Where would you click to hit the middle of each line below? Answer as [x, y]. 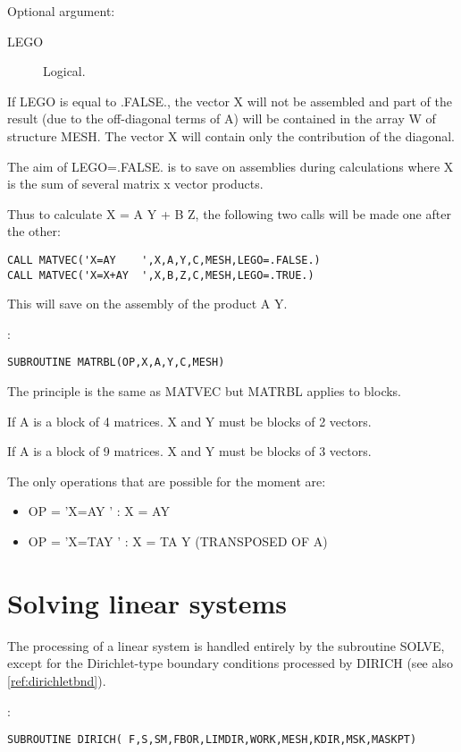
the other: [34, 231]
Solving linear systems [147, 602]
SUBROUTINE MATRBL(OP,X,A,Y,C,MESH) [116, 363]
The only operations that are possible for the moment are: [167, 481]
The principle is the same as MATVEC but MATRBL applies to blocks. [205, 391]
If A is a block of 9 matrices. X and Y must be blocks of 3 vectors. [189, 451]
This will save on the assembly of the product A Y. [147, 304]
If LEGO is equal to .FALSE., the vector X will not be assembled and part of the [230, 101]
